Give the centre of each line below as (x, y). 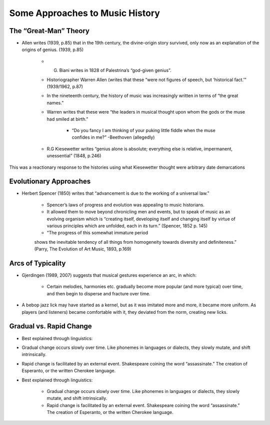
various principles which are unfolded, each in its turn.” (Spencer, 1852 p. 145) (127, 226)
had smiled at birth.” (67, 119)
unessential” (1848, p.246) (74, 156)
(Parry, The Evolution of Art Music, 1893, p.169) (83, 249)
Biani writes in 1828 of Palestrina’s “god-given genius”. (115, 71)
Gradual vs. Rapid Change (50, 326)
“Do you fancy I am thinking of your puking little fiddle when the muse (144, 130)
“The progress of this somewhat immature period (97, 233)
